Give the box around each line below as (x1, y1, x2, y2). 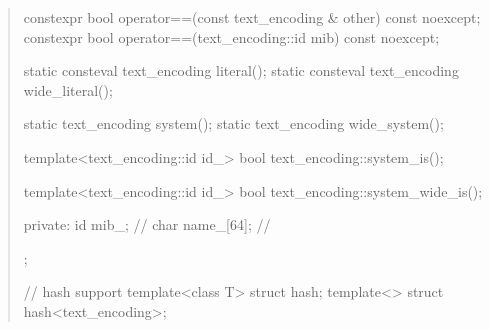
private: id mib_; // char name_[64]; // (23, 214, 271, 235)
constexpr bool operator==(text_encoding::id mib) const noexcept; (23, 26, 440, 47)
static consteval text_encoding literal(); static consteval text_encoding (23, 60, 459, 81)
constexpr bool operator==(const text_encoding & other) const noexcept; (23, 7, 481, 27)
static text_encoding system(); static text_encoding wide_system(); (23, 113, 444, 134)
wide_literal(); (23, 79, 113, 100)
